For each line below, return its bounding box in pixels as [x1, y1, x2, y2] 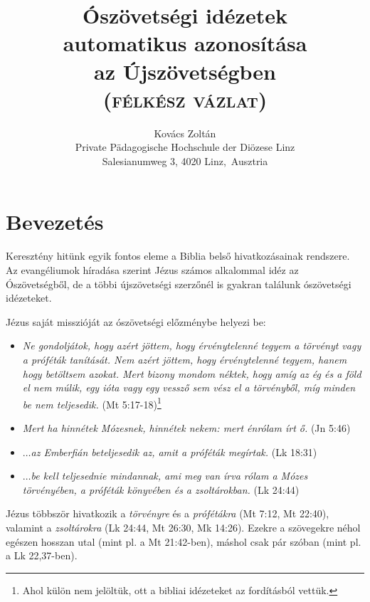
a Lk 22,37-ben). [6, 548, 78, 563]
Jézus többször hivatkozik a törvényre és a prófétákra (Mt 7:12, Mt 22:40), [6, 506, 329, 521]
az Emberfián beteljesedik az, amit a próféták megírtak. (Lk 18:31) [31, 444, 317, 459]
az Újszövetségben [94, 56, 276, 85]
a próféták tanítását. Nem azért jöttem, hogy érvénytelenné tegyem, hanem [22, 352, 347, 366]
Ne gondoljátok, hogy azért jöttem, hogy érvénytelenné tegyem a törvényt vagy [22, 338, 361, 353]
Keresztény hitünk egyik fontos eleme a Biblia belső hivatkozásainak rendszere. [6, 248, 350, 263]
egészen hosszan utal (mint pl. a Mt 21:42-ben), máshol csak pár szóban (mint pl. [6, 534, 361, 549]
